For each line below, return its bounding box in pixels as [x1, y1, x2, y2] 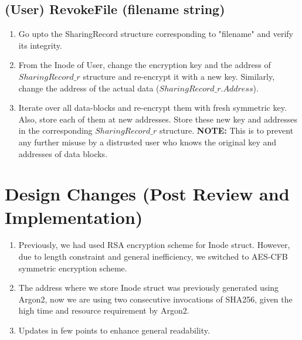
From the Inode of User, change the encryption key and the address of [18, 59, 271, 71]
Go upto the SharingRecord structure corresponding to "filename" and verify [18, 28, 293, 40]
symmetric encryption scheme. [18, 261, 127, 274]
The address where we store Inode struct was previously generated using [18, 281, 279, 294]
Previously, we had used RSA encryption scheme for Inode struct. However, [18, 239, 290, 251]
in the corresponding [18, 124, 93, 137]
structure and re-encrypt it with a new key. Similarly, [83, 70, 275, 82]
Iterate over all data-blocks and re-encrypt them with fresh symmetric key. [18, 101, 287, 114]
